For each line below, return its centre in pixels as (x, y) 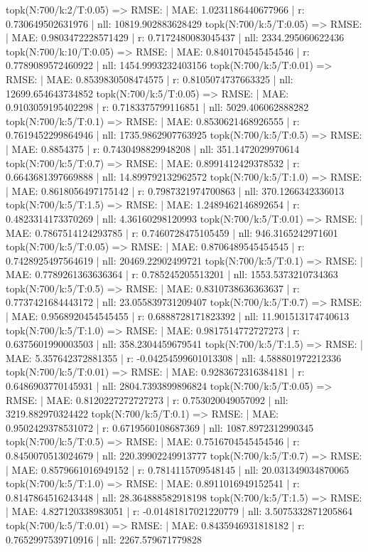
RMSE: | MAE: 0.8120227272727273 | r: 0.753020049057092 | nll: (147, 399)
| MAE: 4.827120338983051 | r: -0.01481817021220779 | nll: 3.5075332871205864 (179, 511)
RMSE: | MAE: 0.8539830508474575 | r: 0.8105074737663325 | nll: (150, 79)
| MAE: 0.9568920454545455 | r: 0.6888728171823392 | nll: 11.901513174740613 (178, 316)
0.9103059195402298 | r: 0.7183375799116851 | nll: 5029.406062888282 (157, 107)
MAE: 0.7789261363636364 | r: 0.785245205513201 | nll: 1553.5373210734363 (172, 274)
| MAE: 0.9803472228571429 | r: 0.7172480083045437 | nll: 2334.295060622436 (175, 37)
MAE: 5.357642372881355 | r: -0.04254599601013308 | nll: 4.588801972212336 (174, 357)
